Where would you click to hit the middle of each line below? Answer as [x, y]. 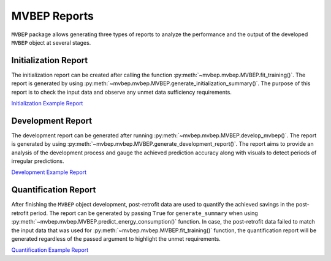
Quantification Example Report [50, 250]
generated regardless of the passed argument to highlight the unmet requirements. [116, 238]
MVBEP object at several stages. [51, 42]
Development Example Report [49, 172]
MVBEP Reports [53, 16]
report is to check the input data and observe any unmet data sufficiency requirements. [122, 92]
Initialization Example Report [47, 104]
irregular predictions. [38, 161]
